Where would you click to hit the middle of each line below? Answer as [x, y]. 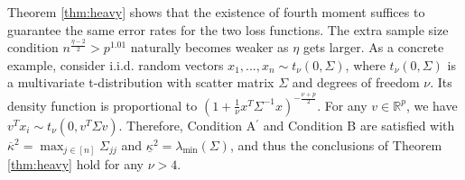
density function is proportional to [102, 105]
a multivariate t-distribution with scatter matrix [141, 82]
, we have [432, 105]
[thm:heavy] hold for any [75, 164]
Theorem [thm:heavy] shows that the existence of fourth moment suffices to [216, 12]
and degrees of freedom [356, 82]
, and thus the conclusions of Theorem [336, 144]
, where [365, 64]
